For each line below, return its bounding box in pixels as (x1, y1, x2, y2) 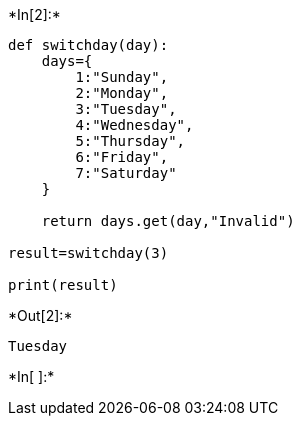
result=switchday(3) (8, 245, 169, 261)
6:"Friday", (75, 149, 169, 165)
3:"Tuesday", (75, 101, 177, 117)
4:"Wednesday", (75, 117, 194, 133)
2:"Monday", (75, 85, 169, 101)
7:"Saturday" (75, 165, 177, 181)
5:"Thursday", (75, 133, 186, 149)
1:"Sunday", (75, 69, 169, 85)
